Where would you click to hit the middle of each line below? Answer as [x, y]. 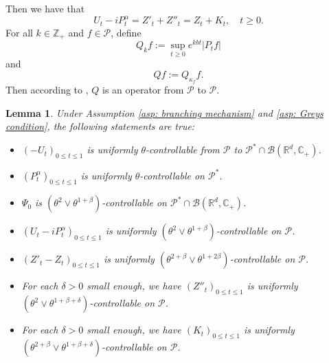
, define [126, 32]
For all [19, 32]
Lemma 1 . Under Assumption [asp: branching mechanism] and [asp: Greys [164, 112]
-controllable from [183, 150]
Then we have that [45, 8]
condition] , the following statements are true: [100, 126]
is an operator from [143, 90]
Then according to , [47, 90]
